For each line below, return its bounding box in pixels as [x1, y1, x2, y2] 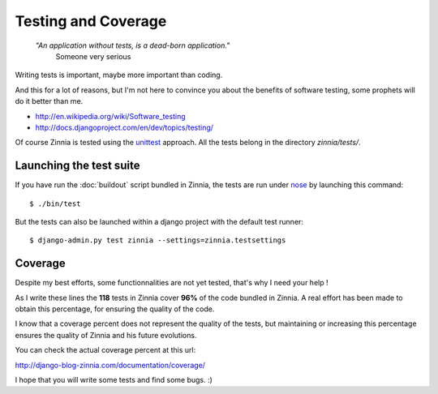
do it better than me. [15, 96, 84, 106]
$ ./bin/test [29, 199, 81, 208]
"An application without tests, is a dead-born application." [35, 41, 230, 50]
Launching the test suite [15, 159, 140, 173]
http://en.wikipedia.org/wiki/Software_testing [35, 111, 186, 121]
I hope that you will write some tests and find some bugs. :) [15, 375, 213, 384]
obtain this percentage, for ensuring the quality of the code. [15, 304, 215, 314]
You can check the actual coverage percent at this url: [15, 345, 196, 355]
